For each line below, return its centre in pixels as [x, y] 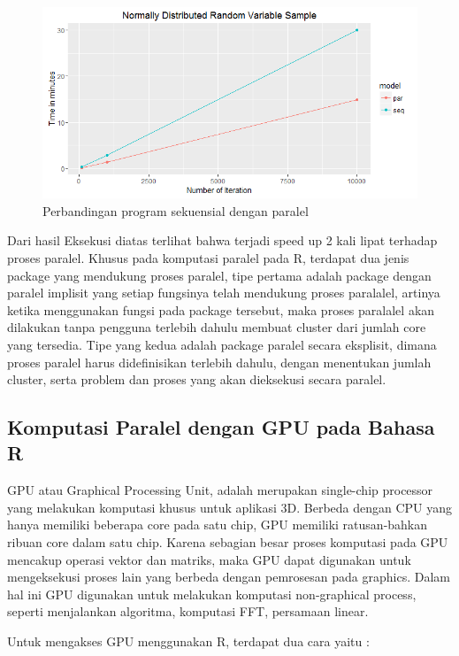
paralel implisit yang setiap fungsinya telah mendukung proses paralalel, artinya [224, 293]
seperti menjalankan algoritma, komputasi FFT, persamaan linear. [188, 611]
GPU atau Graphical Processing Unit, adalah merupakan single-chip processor [220, 490]
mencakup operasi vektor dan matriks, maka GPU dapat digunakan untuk [209, 559]
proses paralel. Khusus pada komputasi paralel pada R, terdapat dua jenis [208, 257]
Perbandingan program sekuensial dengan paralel [176, 210]
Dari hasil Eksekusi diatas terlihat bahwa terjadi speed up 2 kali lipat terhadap [222, 240]
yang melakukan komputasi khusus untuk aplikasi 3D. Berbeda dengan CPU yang [230, 507]
